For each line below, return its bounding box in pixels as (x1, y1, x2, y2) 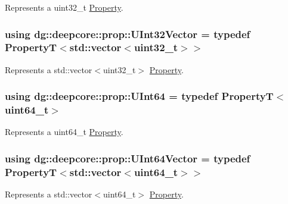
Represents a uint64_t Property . (5, 125, 123, 138)
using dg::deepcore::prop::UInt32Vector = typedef (5, 26, 250, 41)
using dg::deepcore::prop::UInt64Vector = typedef (5, 150, 250, 165)
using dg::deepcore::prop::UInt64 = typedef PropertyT (5, 89, 274, 103)
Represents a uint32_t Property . (5, 1, 123, 13)
